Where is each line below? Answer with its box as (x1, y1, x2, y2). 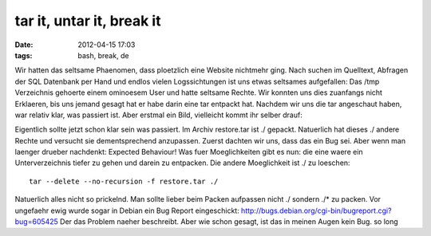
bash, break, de (77, 50, 129, 60)
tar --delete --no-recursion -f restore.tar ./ (29, 176, 219, 186)
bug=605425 (14, 217, 59, 226)
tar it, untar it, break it (14, 12, 161, 29)
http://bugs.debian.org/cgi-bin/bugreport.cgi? (240, 206, 392, 215)
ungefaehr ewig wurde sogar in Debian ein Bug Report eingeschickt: (14, 206, 239, 215)
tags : (14, 50, 33, 60)
